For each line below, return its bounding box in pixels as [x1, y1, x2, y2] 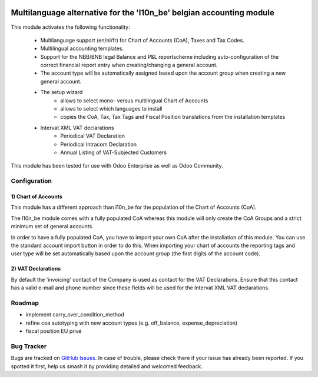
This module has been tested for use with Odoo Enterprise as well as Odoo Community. [11, 162, 223, 169]
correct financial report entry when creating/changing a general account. [40, 62, 218, 69]
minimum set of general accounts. [11, 223, 94, 230]
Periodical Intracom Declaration [60, 141, 137, 148]
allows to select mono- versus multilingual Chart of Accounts [60, 97, 208, 104]
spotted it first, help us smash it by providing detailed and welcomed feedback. [11, 362, 203, 370]
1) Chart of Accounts [11, 193, 63, 200]
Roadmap [11, 299, 39, 307]
